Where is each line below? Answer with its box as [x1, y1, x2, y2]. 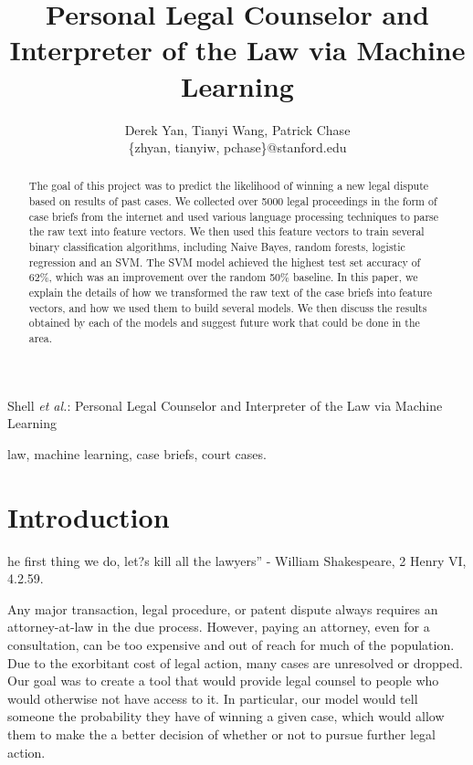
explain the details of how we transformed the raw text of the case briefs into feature [28, 285, 433, 300]
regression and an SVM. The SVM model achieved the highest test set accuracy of [28, 254, 421, 269]
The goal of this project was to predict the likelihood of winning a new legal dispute [28, 178, 429, 194]
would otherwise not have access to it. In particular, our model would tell [7, 688, 418, 707]
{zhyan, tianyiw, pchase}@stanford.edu [128, 138, 347, 157]
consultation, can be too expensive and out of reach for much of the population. [7, 634, 455, 654]
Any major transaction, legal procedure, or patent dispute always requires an [7, 599, 438, 618]
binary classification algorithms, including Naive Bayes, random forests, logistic [28, 239, 405, 255]
